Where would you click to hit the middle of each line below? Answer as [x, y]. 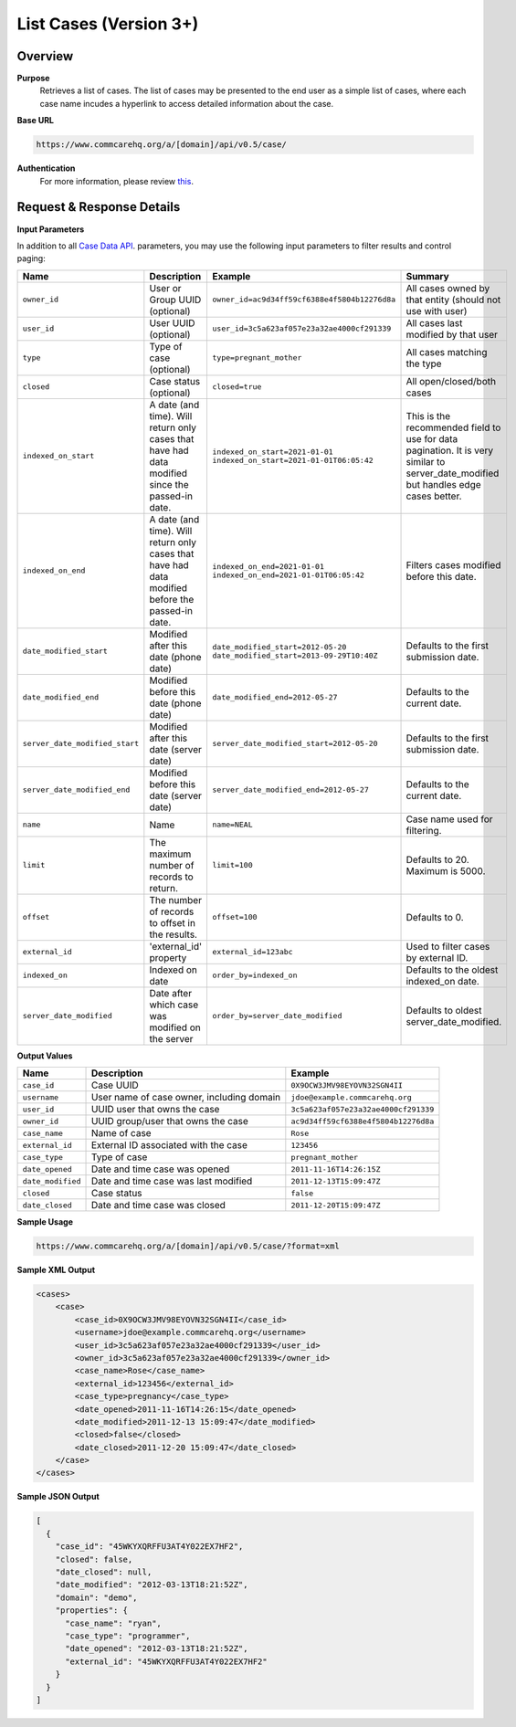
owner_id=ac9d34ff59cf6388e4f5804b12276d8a [304, 300]
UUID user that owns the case [155, 1110]
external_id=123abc [253, 952]
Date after [170, 993]
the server [171, 1038]
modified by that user [452, 334]
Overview [45, 56]
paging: [31, 258]
